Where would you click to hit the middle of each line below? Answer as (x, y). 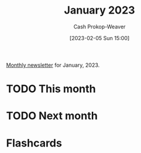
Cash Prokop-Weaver (100, 27)
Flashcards (34, 143)
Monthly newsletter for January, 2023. (53, 65)
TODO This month (51, 89)
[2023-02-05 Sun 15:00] (100, 38)
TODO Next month (52, 116)
